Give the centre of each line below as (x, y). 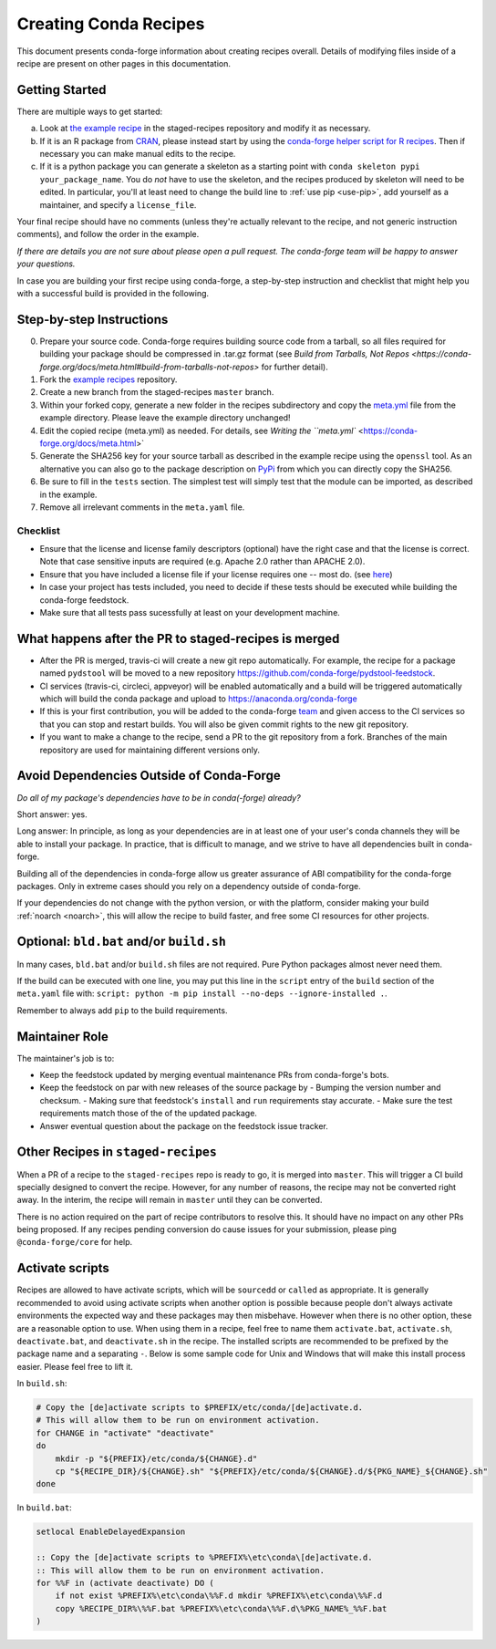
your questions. (46, 264)
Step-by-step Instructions (93, 319)
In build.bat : (44, 1508)
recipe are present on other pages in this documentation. (124, 63)
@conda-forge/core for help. (75, 1242)
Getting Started (62, 90)
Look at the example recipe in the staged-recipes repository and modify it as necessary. (205, 129)
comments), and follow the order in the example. (108, 234)
